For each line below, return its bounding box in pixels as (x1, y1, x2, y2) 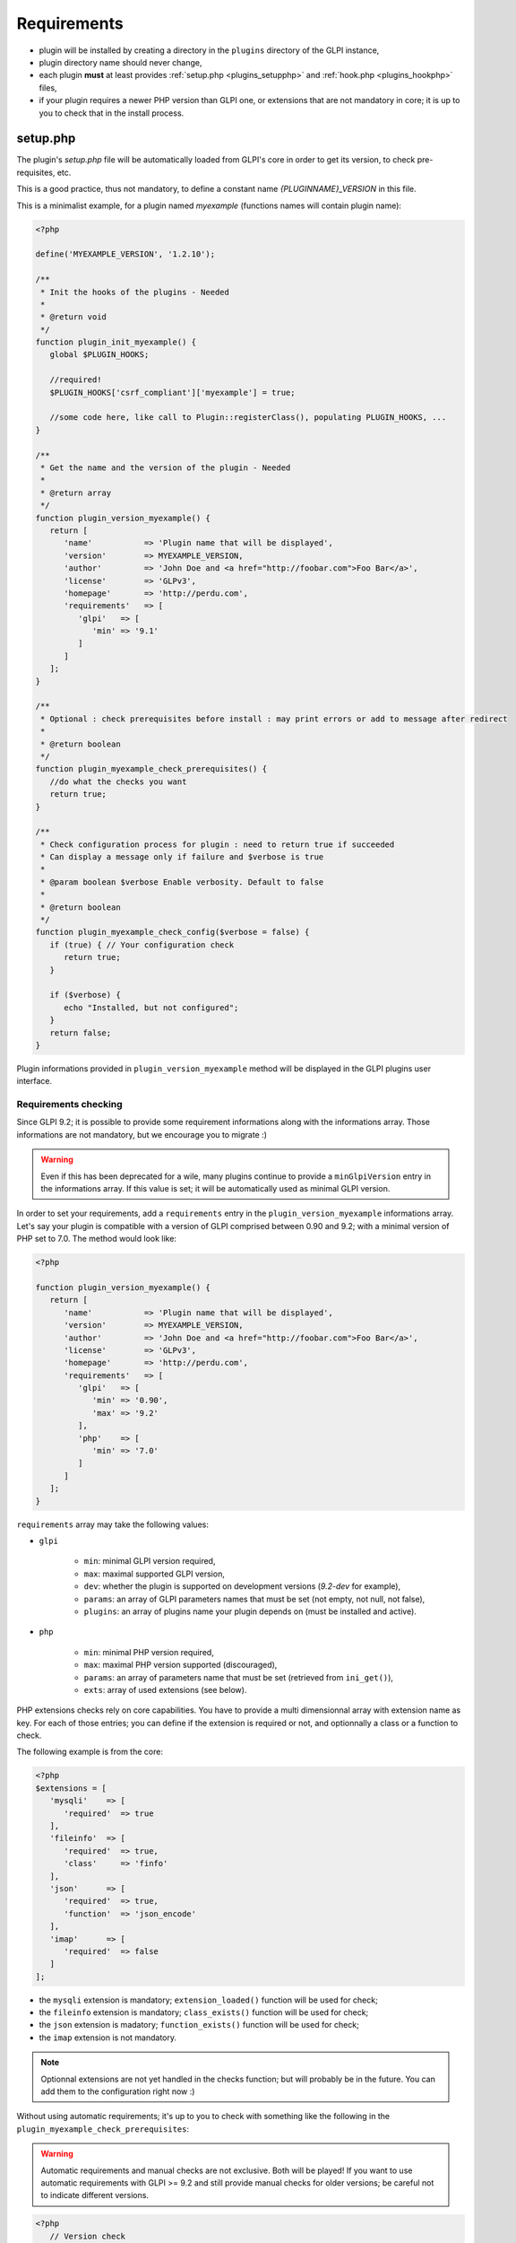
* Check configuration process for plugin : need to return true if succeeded (40, 839, 395, 850)
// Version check (49, 2230, 125, 2241)
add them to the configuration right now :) (40, 2086, 195, 2097)
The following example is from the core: (16, 1746, 163, 1758)
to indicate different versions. (40, 2190, 150, 2201)
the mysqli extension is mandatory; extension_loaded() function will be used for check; (39, 1994, 378, 2005)
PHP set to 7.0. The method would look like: (16, 1234, 176, 1244)
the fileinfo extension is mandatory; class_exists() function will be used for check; (39, 2007, 369, 2018)
